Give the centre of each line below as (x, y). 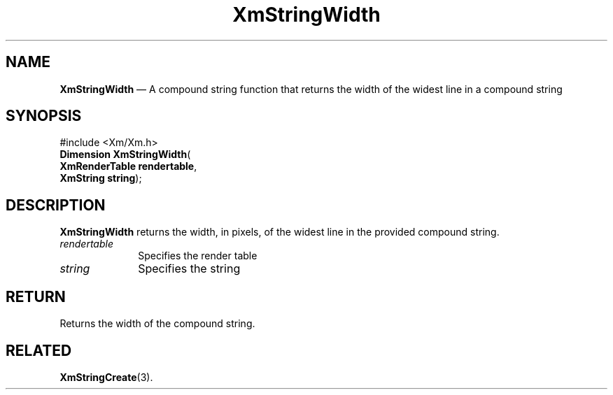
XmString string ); (101, 178)
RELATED (39, 350)
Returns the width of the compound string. (157, 324)
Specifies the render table (198, 256)
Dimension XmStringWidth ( (125, 155)
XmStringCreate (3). (106, 377)
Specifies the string (189, 269)
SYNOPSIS (44, 116)
